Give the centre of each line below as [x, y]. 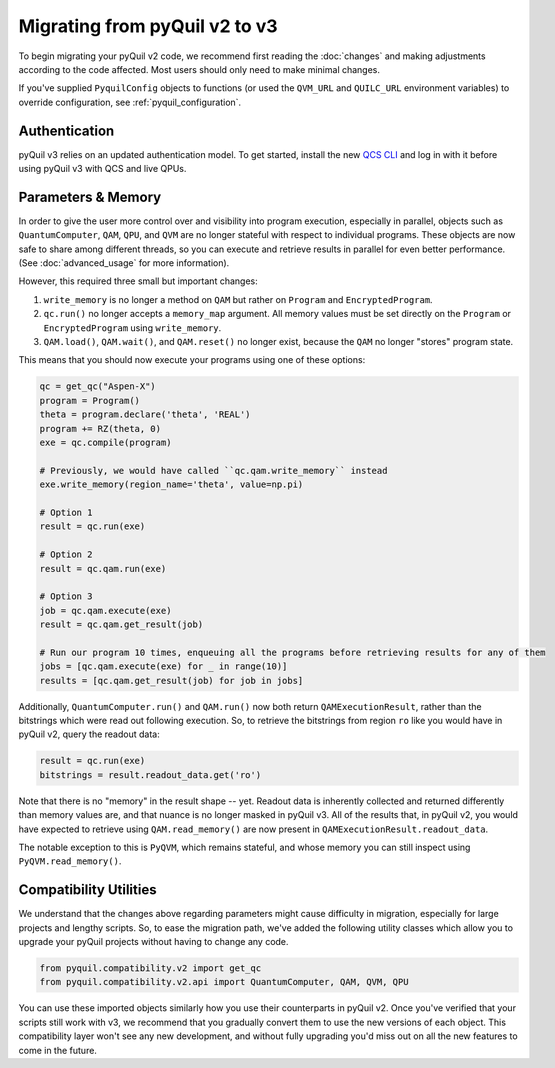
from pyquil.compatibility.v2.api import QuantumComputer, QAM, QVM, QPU [224, 982]
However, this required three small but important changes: [138, 281]
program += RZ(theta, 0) [100, 428]
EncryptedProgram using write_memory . [132, 327]
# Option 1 [66, 512]
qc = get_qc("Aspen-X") [98, 386]
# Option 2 [66, 554]
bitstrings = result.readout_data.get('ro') [150, 774]
